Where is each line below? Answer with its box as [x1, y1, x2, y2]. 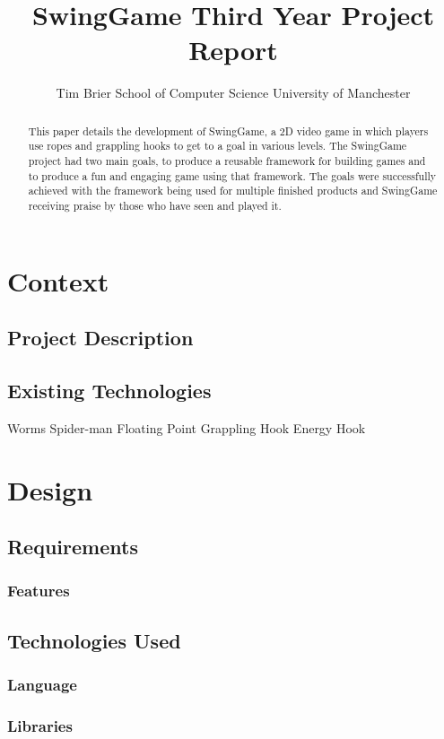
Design [7, 471, 93, 508]
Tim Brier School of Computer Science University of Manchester [56, 83, 411, 102]
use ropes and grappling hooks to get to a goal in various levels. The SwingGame [28, 138, 407, 153]
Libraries [7, 714, 73, 736]
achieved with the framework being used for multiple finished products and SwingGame [28, 183, 438, 198]
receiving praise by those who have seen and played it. [28, 197, 282, 213]
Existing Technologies [7, 377, 212, 404]
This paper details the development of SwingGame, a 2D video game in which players [28, 123, 429, 138]
